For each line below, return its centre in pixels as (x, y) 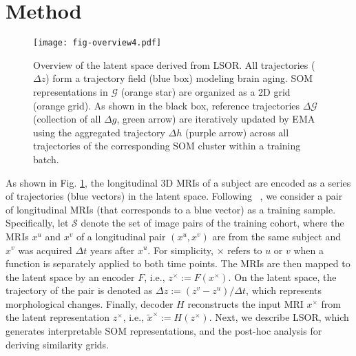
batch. (46, 159)
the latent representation (58, 317)
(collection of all (67, 119)
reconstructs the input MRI (245, 303)
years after (112, 250)
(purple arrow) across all (237, 132)
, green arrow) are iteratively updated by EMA (216, 119)
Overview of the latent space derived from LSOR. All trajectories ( (174, 64)
